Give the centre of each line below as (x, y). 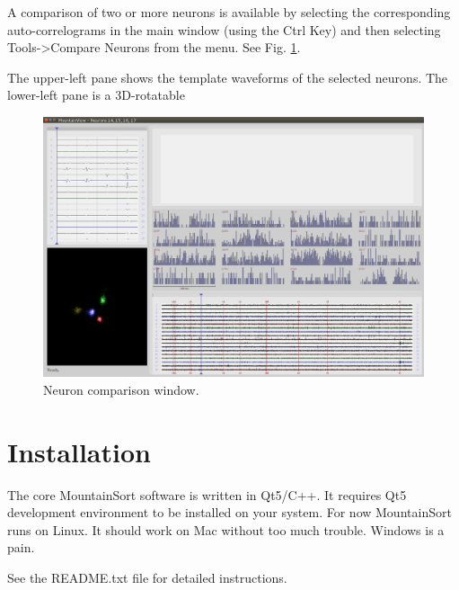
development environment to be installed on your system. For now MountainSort (229, 512)
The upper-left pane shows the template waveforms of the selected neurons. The (228, 77)
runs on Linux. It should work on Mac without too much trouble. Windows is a (226, 529)
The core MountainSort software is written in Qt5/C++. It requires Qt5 (207, 494)
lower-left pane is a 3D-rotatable (96, 95)
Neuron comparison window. (121, 389)
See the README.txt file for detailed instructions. (147, 578)
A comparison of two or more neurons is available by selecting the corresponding (229, 12)
